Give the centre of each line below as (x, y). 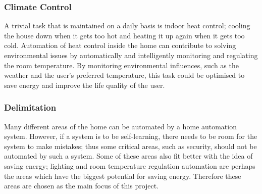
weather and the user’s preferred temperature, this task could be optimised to (124, 75)
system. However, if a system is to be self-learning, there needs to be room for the (131, 136)
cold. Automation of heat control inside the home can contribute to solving (120, 45)
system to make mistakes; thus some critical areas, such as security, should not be (130, 146)
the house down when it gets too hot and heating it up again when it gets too (124, 35)
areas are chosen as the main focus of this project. (82, 186)
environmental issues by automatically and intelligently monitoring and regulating (131, 55)
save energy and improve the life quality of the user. (85, 85)
